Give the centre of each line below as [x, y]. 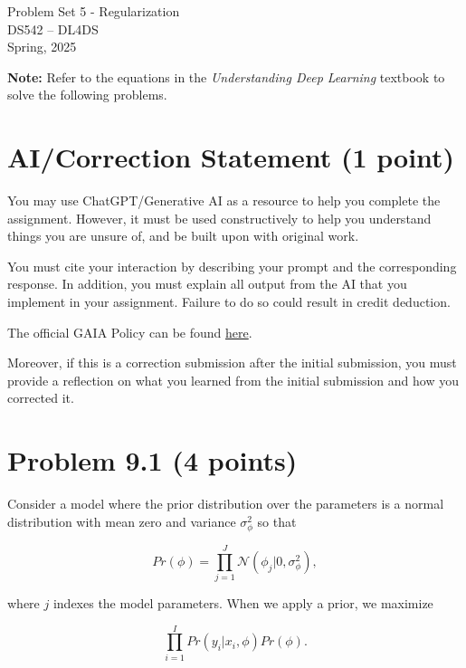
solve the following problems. [87, 95]
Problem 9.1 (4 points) [152, 460]
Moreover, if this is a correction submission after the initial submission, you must [232, 363]
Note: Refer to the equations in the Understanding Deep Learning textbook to [226, 76]
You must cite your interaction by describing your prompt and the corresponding [232, 266]
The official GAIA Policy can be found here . [130, 332]
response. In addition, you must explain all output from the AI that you [207, 284]
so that [277, 521]
